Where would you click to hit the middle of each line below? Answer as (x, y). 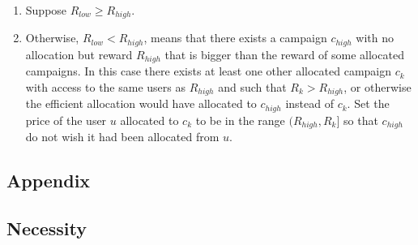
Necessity (47, 228)
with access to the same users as (106, 86)
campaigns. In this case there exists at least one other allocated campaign (209, 71)
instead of (309, 103)
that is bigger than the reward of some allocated (284, 54)
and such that (252, 86)
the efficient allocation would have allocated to (141, 103)
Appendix (49, 181)
